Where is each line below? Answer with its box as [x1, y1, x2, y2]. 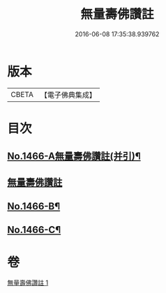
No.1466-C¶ [7, 224, 61, 236]
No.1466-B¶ [7, 200, 61, 213]
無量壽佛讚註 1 [7, 278, 49, 287]
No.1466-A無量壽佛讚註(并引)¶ [7, 151, 141, 163]
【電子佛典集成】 [40, 90, 96, 100]
